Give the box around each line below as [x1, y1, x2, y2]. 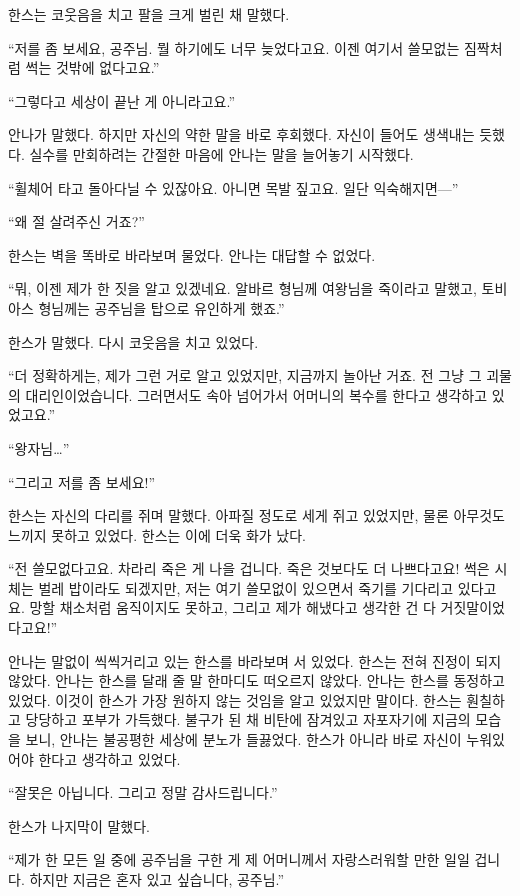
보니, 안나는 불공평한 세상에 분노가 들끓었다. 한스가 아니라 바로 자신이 [25, 729, 462, 750]
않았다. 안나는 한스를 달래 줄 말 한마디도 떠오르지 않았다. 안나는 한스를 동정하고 [8, 670, 505, 691]
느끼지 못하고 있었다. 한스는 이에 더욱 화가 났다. [8, 524, 307, 545]
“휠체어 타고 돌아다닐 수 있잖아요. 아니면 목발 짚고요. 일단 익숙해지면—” [8, 177, 459, 198]
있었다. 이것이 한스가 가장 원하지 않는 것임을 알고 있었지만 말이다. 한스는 [8, 689, 462, 710]
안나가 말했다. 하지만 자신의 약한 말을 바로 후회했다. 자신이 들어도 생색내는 [8, 124, 475, 145]
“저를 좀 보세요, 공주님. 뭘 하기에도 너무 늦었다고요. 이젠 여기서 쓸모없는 [8, 37, 460, 58]
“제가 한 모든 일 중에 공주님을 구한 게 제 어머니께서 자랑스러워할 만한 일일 [8, 849, 470, 870]
